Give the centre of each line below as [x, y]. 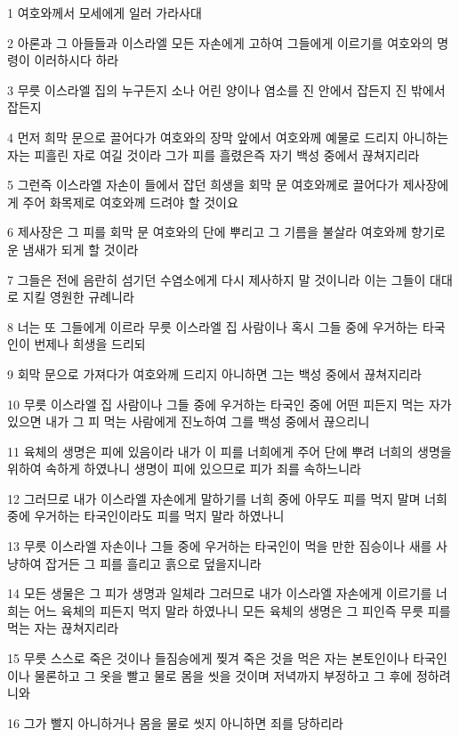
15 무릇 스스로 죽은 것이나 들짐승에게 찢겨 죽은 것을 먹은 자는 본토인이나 [208, 658]
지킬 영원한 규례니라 [78, 297]
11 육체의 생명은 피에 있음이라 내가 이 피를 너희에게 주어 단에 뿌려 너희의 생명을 [229, 451]
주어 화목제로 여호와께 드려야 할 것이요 [130, 202]
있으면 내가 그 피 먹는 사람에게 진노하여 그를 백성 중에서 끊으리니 [189, 421]
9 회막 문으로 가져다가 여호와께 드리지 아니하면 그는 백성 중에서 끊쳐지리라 [214, 373]
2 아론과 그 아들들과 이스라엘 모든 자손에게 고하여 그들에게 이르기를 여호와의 [220, 42]
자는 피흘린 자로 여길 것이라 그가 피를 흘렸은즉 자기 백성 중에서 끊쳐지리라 [213, 154]
